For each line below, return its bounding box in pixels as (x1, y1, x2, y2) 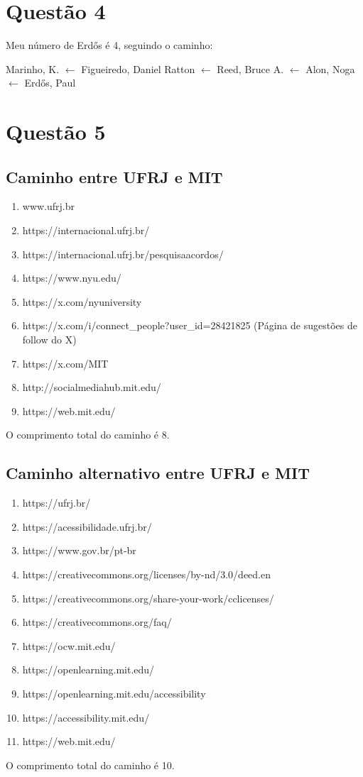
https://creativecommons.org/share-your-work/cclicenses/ (22, 590, 274, 605)
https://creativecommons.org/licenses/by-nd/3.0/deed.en (22, 567, 271, 581)
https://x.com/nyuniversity (22, 294, 142, 309)
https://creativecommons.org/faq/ (22, 615, 172, 629)
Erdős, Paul (24, 75, 76, 90)
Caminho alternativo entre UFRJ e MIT (6, 462, 310, 484)
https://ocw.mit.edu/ (22, 638, 116, 653)
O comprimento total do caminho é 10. (6, 757, 175, 772)
